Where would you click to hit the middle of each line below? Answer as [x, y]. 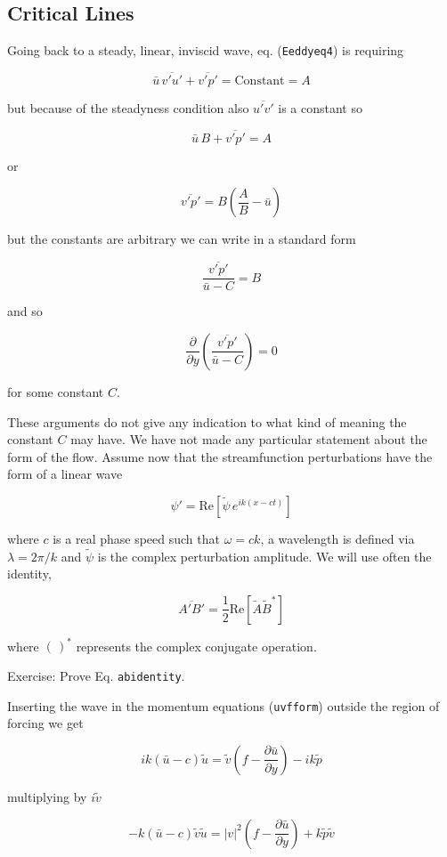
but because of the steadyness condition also [128, 108]
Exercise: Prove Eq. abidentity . [96, 676]
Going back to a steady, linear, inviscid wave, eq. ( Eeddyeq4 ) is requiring [206, 50]
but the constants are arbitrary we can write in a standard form [182, 239]
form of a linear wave [65, 474]
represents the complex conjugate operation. [196, 646]
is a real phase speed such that [136, 538]
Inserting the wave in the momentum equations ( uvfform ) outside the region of [223, 705]
